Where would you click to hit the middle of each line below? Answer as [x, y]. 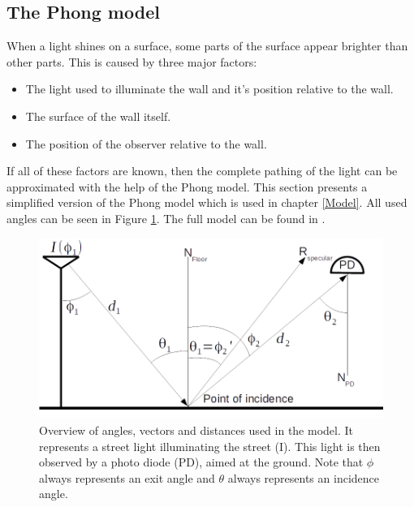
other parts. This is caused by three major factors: [132, 61]
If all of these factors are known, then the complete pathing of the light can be [202, 171]
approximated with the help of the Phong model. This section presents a [187, 186]
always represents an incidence [303, 477]
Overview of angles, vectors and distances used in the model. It [196, 430]
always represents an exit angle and [127, 477]
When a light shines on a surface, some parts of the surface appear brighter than [207, 46]
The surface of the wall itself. [98, 116]
